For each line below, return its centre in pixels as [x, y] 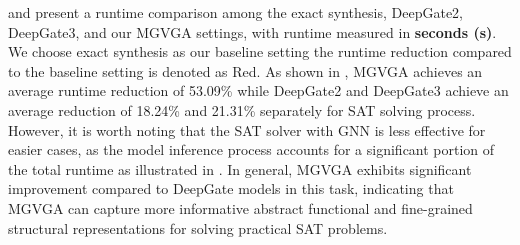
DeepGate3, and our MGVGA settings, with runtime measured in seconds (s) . [252, 31]
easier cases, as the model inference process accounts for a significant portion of [251, 149]
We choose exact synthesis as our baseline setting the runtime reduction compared [260, 51]
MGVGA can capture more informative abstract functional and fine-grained [240, 207]
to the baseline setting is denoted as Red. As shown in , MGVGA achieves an [245, 70]
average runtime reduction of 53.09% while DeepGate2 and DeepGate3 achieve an [258, 90]
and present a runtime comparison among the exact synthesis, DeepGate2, [235, 12]
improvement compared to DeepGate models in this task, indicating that [231, 188]
